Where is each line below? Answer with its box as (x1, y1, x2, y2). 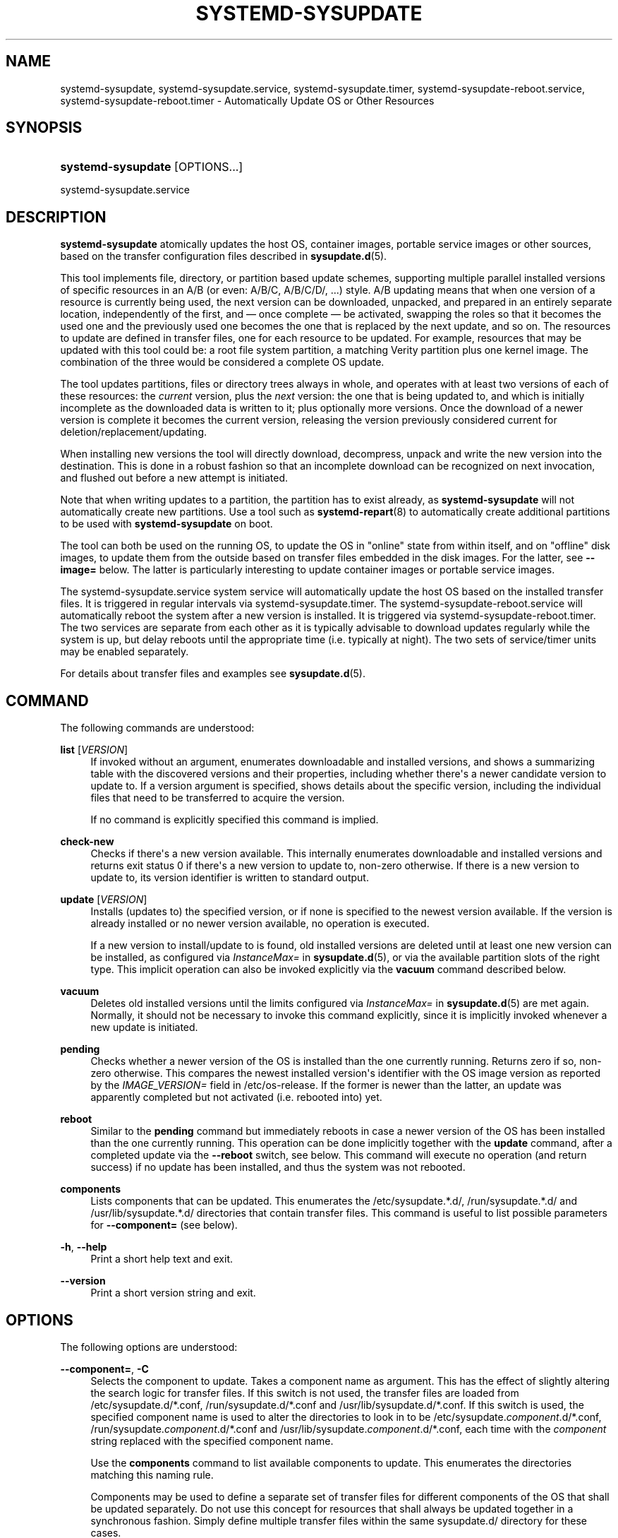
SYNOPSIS (6, 119, 83, 137)
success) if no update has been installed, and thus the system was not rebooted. (90, 1161, 466, 1174)
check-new (60, 835, 114, 848)
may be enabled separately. (60, 645, 189, 658)
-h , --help (60, 1241, 107, 1253)
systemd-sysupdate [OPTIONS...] (60, 160, 243, 174)
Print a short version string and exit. (90, 1287, 256, 1299)
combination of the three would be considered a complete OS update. (60, 356, 384, 369)
